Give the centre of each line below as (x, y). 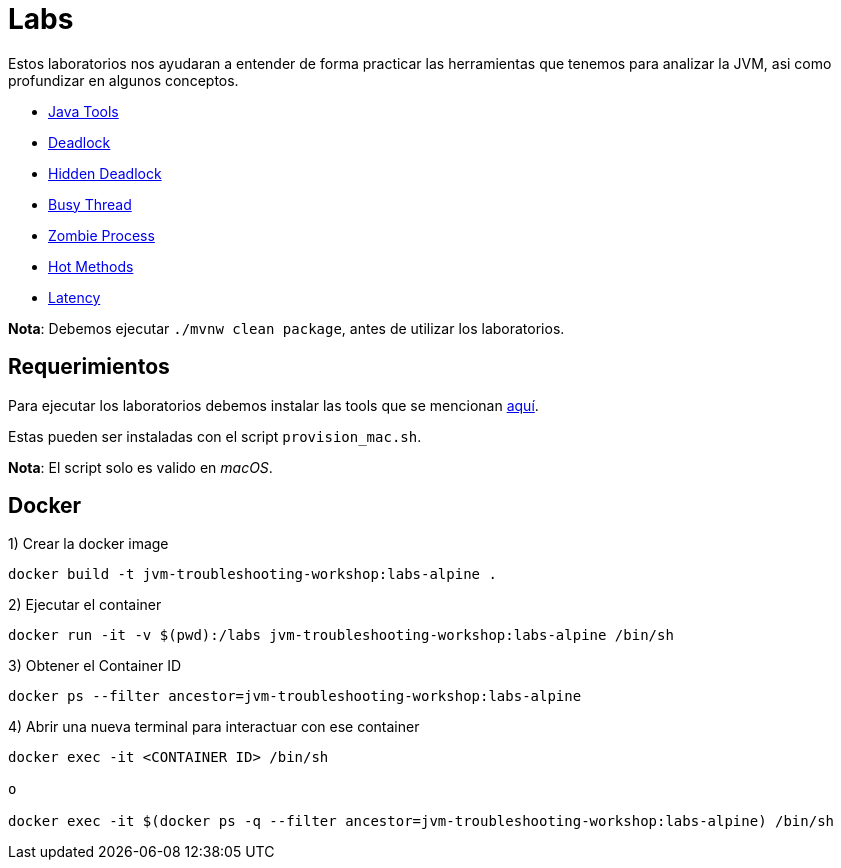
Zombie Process (101, 235)
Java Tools (83, 111)
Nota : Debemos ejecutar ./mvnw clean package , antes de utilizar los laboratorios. (286, 328)
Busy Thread (90, 204)
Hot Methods (91, 266)
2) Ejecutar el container (85, 605)
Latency (74, 297)
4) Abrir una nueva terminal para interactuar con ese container (214, 727)
